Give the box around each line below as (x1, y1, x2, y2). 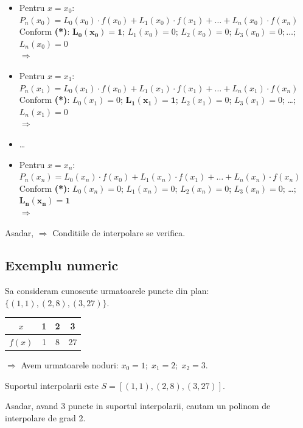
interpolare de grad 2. (5, 411, 86, 424)
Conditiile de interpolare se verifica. (52, 226, 186, 239)
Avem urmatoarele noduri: (21, 358, 119, 371)
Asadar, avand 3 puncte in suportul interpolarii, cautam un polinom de (5, 399, 271, 412)
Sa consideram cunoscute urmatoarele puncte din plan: (5, 284, 209, 297)
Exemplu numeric (5, 256, 119, 275)
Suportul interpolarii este (5, 379, 99, 391)
